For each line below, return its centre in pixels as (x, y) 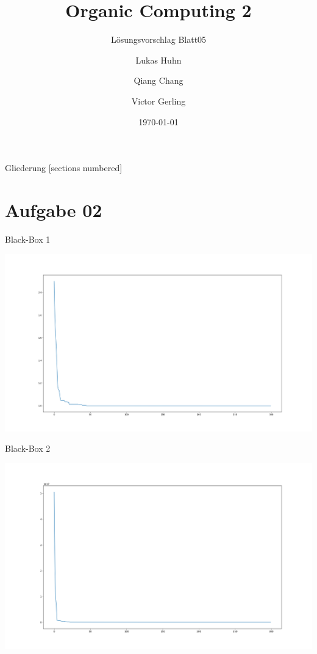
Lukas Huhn (158, 60)
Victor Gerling (158, 101)
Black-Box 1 (28, 239)
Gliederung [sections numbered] (64, 168)
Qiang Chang (158, 80)
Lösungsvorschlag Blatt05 (158, 39)
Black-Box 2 (28, 448)
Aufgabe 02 (54, 209)
